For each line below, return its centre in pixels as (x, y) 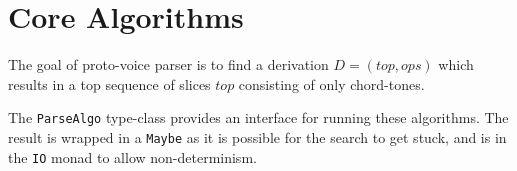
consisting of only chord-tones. (331, 83)
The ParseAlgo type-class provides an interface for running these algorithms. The (258, 117)
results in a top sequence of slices (109, 83)
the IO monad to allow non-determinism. (132, 156)
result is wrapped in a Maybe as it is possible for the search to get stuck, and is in (257, 136)
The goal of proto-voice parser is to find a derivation (168, 64)
